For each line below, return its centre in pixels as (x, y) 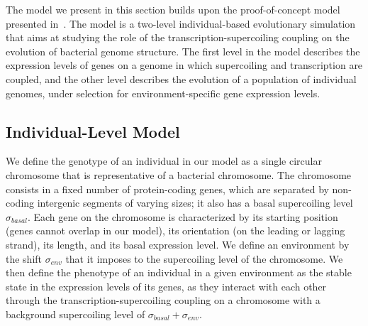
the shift (24, 258)
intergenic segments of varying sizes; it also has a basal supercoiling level (195, 203)
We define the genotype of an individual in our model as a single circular (164, 161)
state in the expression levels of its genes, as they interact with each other (166, 286)
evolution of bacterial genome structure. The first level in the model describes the (183, 51)
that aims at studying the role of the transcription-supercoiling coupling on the (178, 37)
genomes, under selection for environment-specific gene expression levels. (163, 93)
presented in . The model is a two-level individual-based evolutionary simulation (181, 23)
